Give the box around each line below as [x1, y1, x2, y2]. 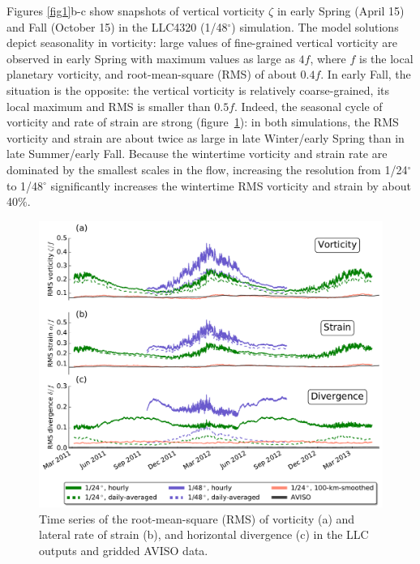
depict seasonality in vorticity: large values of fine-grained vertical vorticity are [6, 34, 397, 51]
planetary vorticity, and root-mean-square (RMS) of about [6, 66, 297, 83]
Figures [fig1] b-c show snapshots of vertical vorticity [6, 2, 265, 19]
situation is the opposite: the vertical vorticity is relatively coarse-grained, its [6, 81, 389, 98]
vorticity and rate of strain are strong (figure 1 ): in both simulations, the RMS [6, 113, 399, 130]
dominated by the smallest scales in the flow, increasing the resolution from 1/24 [6, 160, 408, 177]
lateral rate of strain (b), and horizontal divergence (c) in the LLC [39, 526, 369, 543]
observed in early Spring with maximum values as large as [6, 49, 295, 66]
